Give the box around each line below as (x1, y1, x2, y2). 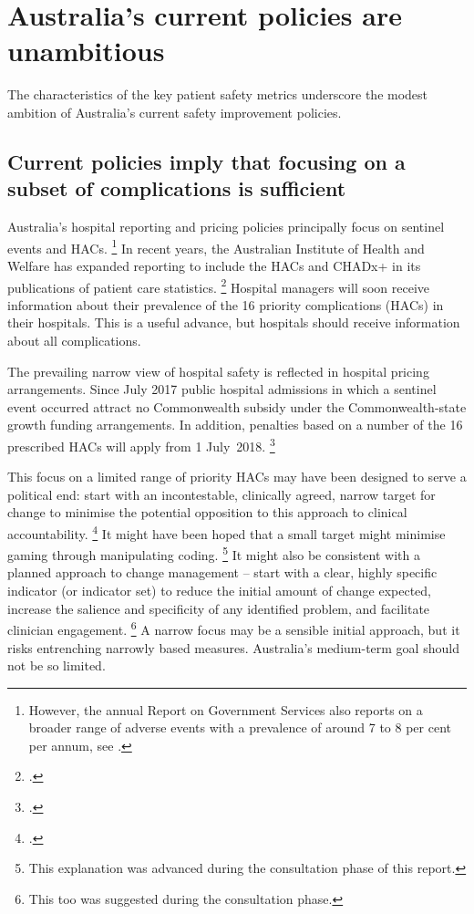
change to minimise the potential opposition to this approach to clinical (7, 503, 407, 522)
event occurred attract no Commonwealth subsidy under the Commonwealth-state (7, 397, 467, 416)
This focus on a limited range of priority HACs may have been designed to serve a (7, 467, 467, 486)
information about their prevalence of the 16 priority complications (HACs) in (7, 295, 444, 314)
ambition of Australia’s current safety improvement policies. (7, 102, 342, 121)
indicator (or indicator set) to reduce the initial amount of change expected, (7, 581, 431, 600)
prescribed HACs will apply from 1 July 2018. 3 (7, 433, 275, 455)
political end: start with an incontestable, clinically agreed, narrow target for (7, 484, 436, 504)
